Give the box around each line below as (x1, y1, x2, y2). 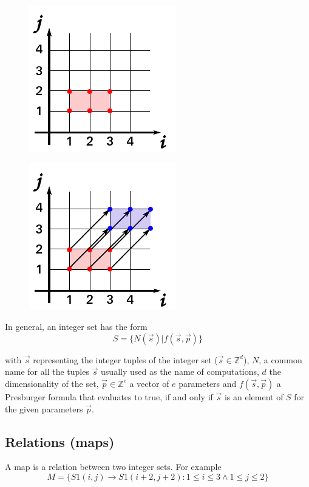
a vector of (129, 377, 169, 389)
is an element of (224, 390, 284, 403)
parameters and (178, 377, 237, 389)
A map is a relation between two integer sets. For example (5, 460, 222, 473)
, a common (259, 353, 302, 366)
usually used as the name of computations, (101, 365, 259, 378)
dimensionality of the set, (5, 377, 99, 389)
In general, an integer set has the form (5, 320, 148, 333)
